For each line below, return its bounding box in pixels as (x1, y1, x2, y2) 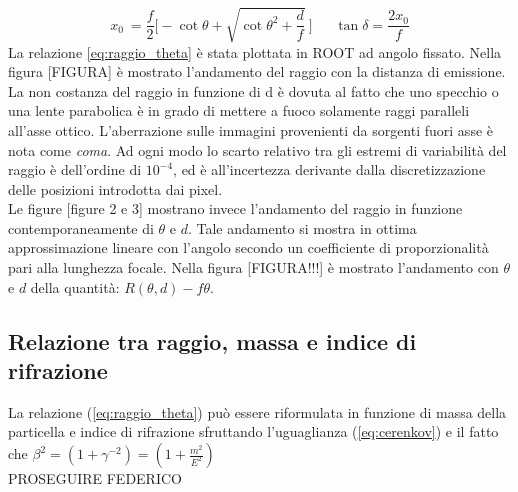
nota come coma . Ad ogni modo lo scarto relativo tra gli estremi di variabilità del (8, 139, 507, 160)
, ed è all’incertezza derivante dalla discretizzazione (173, 159, 486, 180)
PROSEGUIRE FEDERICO (8, 468, 182, 489)
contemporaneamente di (8, 217, 154, 238)
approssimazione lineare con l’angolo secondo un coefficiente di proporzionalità (8, 237, 489, 258)
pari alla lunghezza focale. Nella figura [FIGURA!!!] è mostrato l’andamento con (8, 257, 499, 278)
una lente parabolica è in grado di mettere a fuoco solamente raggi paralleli (8, 100, 470, 121)
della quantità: (30, 276, 120, 297)
